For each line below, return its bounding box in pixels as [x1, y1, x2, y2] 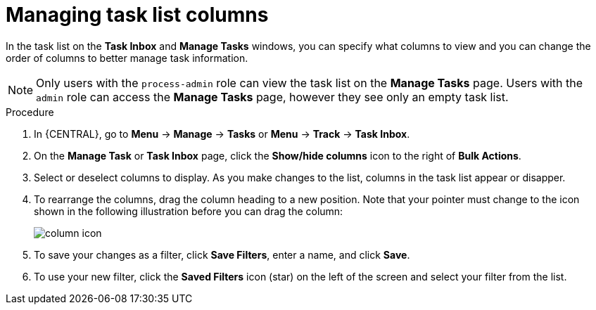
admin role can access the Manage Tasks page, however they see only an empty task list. [36, 89, 509, 104]
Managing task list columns [6, 3, 269, 27]
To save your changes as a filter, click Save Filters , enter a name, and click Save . [34, 248, 410, 261]
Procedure [6, 105, 54, 118]
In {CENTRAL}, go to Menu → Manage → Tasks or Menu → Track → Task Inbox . [34, 127, 410, 140]
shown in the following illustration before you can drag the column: [34, 205, 343, 217]
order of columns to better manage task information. [6, 51, 248, 64]
